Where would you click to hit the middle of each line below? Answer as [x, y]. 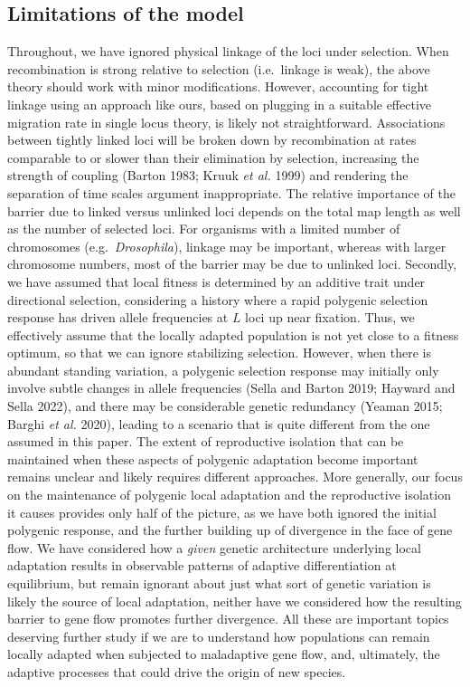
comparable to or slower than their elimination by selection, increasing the [213, 157]
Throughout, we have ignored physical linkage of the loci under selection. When [228, 51]
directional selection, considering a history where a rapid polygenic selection [218, 299]
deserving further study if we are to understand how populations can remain [219, 636]
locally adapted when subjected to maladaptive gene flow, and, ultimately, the [224, 654]
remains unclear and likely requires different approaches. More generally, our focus [235, 477]
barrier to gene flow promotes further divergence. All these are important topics [228, 619]
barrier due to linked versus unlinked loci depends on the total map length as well [234, 210]
